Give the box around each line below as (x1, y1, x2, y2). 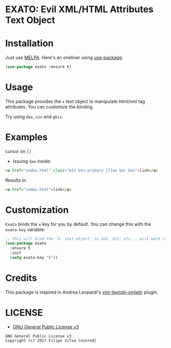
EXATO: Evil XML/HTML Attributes (5, 4, 154, 15)
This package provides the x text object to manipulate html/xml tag (5, 98, 145, 104)
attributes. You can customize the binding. (5, 103, 94, 110)
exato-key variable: (5, 226, 45, 233)
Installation (5, 38, 54, 49)
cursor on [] (5, 148, 32, 154)
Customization (5, 204, 69, 216)
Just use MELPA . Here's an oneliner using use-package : (5, 54, 123, 61)
